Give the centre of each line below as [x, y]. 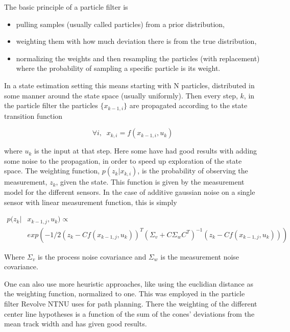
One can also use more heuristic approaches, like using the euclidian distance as [129, 283]
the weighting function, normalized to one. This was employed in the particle [125, 293]
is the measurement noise [200, 256]
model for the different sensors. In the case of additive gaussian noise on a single [130, 191]
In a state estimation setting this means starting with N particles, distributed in [129, 85]
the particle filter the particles [51, 105]
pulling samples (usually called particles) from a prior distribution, [120, 24]
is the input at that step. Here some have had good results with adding [146, 151]
